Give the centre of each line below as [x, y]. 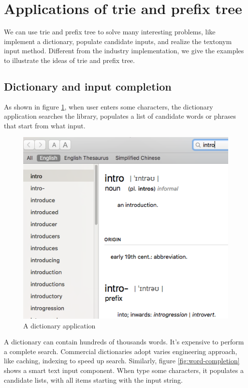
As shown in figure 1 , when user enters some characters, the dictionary [109, 106]
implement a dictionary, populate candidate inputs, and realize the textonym [118, 41]
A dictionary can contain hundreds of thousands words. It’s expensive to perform [124, 342]
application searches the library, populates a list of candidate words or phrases [120, 116]
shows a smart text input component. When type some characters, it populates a [124, 370]
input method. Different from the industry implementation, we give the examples [124, 51]
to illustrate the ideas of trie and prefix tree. [69, 60]
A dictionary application [59, 325]
